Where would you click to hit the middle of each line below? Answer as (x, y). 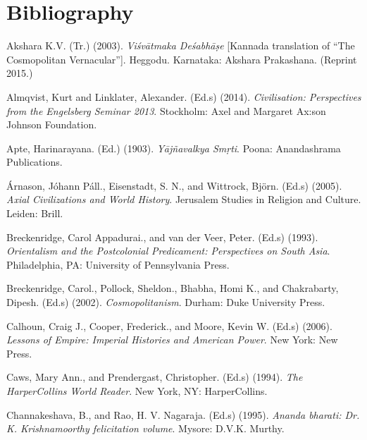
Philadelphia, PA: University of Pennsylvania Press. (118, 264)
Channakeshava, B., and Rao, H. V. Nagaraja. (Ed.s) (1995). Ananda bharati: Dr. (183, 414)
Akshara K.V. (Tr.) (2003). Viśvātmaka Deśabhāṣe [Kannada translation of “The (181, 45)
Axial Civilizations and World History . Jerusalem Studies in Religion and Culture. (184, 199)
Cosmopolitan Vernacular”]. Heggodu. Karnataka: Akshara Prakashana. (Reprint (182, 59)
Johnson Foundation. (52, 124)
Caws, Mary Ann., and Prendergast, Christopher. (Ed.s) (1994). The (155, 377)
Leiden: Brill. (35, 213)
